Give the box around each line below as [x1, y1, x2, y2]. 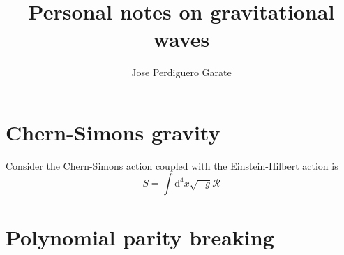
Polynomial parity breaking [6, 222, 274, 251]
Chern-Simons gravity [6, 117, 220, 146]
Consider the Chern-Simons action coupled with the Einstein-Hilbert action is [6, 158, 338, 173]
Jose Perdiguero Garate [131, 65, 232, 80]
